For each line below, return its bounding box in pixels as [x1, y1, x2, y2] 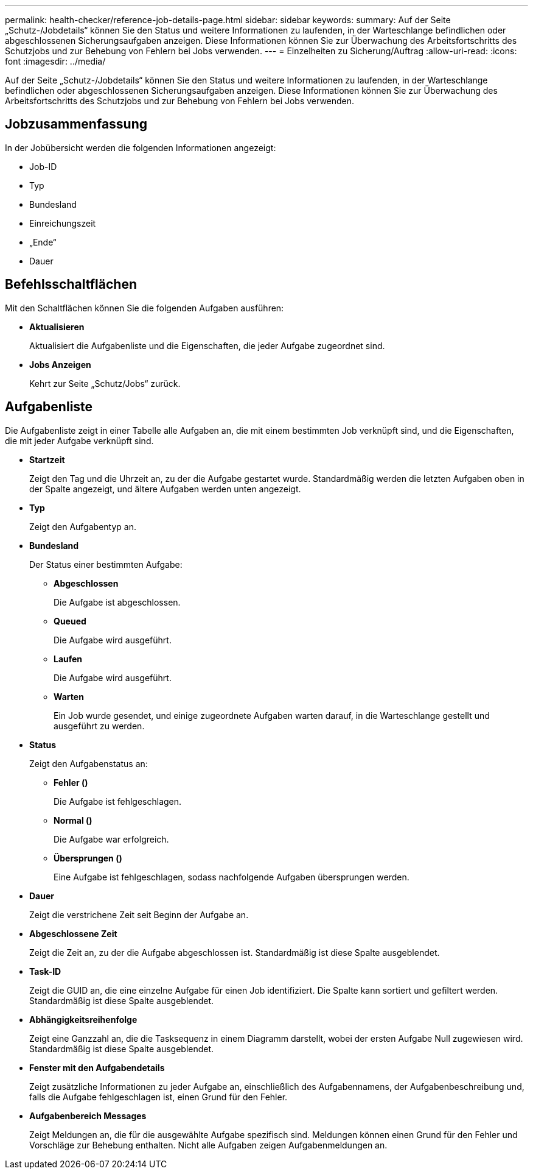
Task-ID [29, 966, 61, 977]
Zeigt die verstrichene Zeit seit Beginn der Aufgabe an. [29, 909, 249, 920]
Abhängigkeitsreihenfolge [29, 1014, 138, 1025]
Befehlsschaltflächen [5, 277, 137, 292]
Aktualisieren [29, 321, 85, 332]
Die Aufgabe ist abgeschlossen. [54, 596, 181, 607]
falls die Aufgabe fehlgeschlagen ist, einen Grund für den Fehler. [29, 1091, 288, 1102]
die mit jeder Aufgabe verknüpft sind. [5, 435, 154, 446]
